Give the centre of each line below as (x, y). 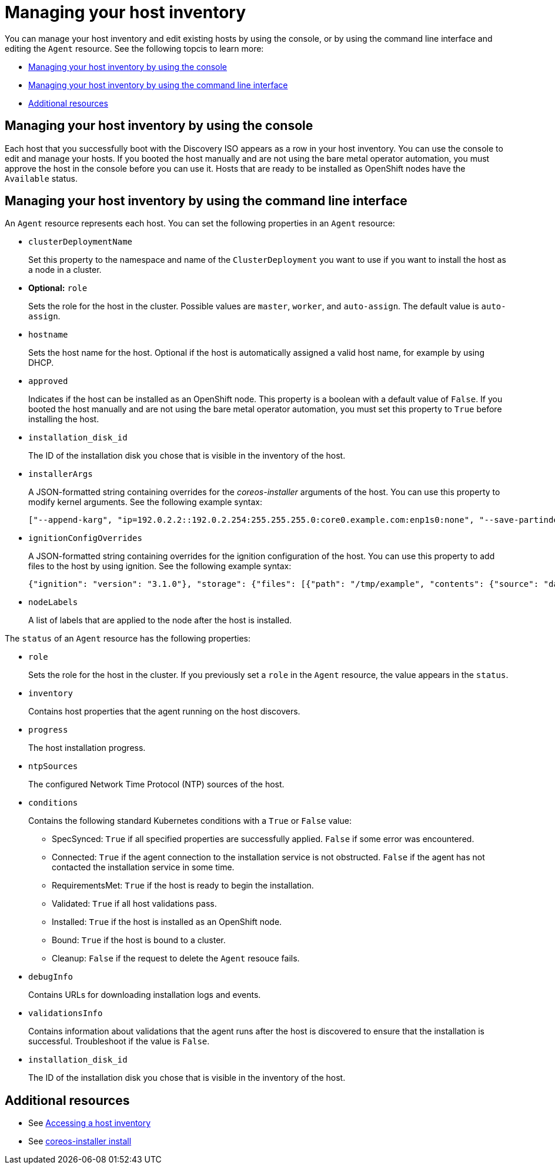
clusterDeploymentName (81, 242)
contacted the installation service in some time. (143, 867)
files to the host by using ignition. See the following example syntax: (160, 566)
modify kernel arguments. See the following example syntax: (145, 502)
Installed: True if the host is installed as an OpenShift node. (167, 922)
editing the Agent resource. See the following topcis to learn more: (134, 48)
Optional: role (58, 288)
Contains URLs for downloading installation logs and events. (145, 995)
